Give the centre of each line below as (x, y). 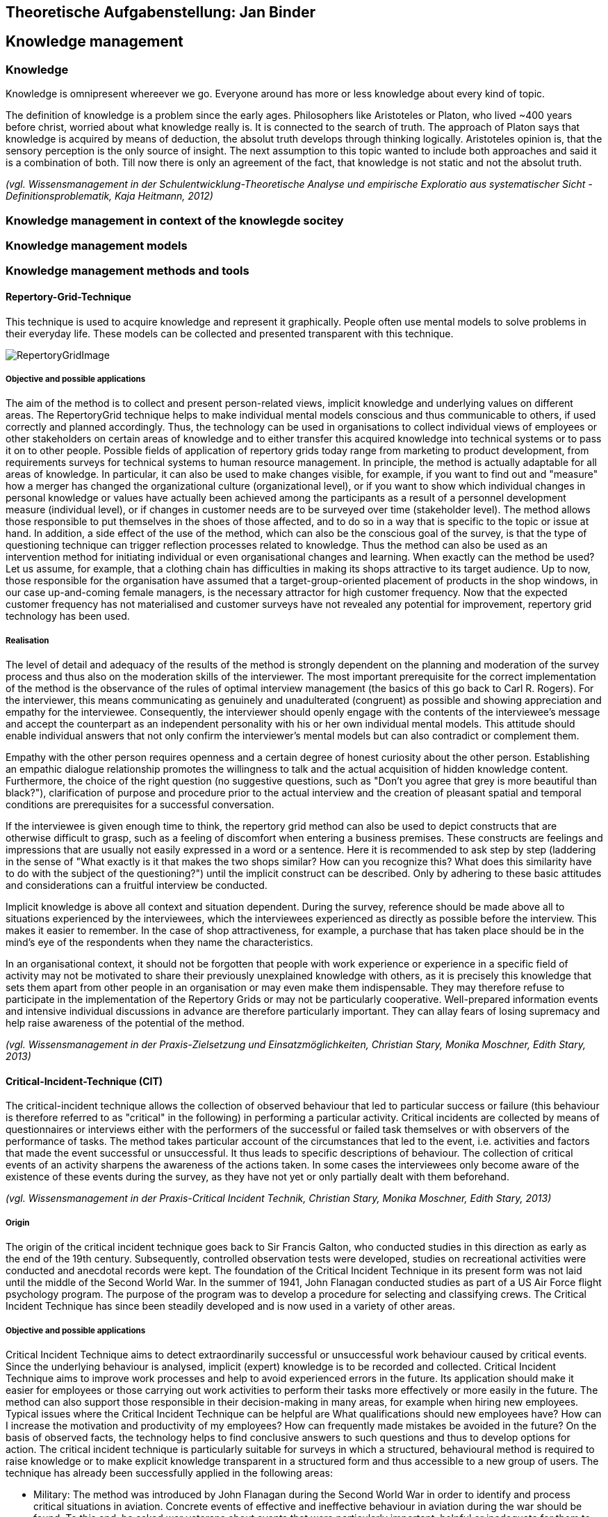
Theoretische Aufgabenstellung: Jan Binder (161, 12)
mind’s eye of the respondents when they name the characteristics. (159, 942)
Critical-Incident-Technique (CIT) (84, 1081)
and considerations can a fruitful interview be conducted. (137, 885)
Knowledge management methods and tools (128, 271)
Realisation (27, 640)
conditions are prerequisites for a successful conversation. (140, 805)
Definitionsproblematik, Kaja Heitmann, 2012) (109, 196)
